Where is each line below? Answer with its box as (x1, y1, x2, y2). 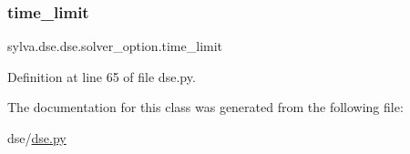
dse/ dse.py (7, 128, 67, 147)
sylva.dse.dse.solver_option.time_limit (7, 36, 223, 56)
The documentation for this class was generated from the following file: (7, 98, 404, 117)
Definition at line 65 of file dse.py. (7, 67, 196, 86)
